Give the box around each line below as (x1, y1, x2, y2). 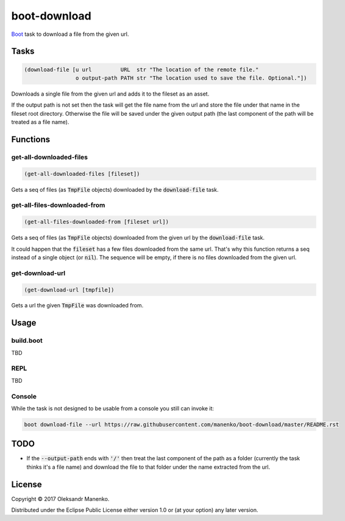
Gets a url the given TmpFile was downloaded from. (11, 302, 144, 309)
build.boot (11, 337, 43, 345)
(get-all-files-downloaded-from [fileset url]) (24, 219, 169, 225)
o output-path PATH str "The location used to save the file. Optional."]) (75, 74, 307, 82)
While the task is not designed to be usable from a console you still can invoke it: (11, 405, 215, 412)
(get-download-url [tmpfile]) (24, 286, 115, 293)
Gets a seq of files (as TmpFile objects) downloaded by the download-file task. (11, 186, 219, 193)
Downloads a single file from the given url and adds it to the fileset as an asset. (11, 90, 210, 97)
